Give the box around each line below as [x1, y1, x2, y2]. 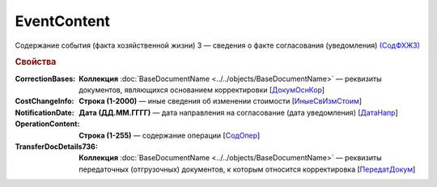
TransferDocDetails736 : [15, 142, 99, 151]
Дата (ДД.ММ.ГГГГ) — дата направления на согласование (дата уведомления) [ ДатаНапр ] [78, 108, 398, 117]
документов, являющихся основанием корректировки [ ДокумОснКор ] [78, 85, 325, 95]
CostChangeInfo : [15, 96, 74, 106]
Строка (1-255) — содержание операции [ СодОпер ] [78, 130, 261, 140]
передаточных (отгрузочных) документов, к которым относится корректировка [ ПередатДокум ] [78, 164, 416, 174]
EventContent [15, 12, 111, 30]
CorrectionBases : [15, 74, 76, 83]
